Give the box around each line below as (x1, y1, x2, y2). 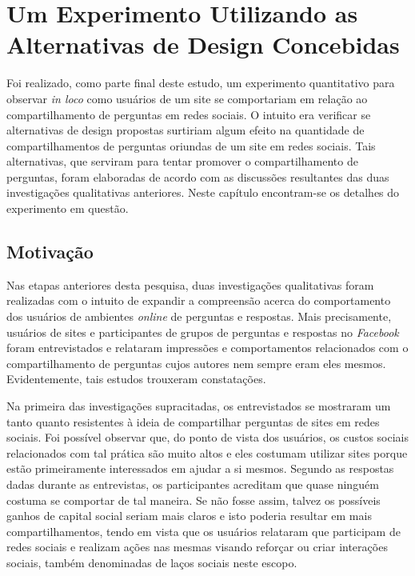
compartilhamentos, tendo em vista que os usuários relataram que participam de (6, 522, 401, 539)
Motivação (6, 239, 94, 264)
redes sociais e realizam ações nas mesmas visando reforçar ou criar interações (6, 538, 388, 555)
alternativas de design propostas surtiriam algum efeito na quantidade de (6, 122, 365, 138)
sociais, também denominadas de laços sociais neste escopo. (6, 554, 297, 570)
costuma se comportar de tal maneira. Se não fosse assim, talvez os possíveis (6, 491, 381, 508)
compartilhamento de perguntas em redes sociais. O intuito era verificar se (6, 106, 371, 122)
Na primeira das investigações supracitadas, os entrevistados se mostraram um (6, 398, 391, 414)
